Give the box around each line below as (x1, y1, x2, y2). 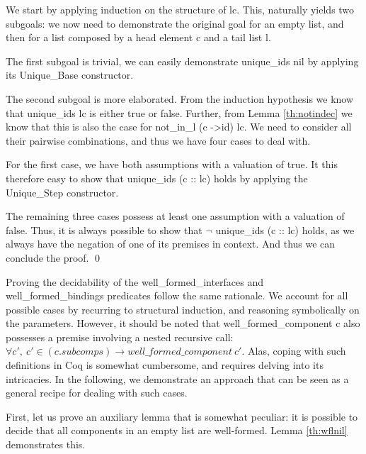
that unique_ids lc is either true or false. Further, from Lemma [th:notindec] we (6, 105, 353, 120)
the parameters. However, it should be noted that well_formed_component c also (6, 316, 360, 331)
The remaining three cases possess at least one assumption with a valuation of (6, 209, 345, 223)
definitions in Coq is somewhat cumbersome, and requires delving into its (6, 358, 324, 372)
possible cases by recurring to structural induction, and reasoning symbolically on (6, 301, 360, 316)
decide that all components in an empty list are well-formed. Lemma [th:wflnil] (6, 423, 348, 438)
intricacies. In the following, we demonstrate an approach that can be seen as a (6, 371, 349, 386)
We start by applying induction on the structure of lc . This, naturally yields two (6, 2, 355, 16)
